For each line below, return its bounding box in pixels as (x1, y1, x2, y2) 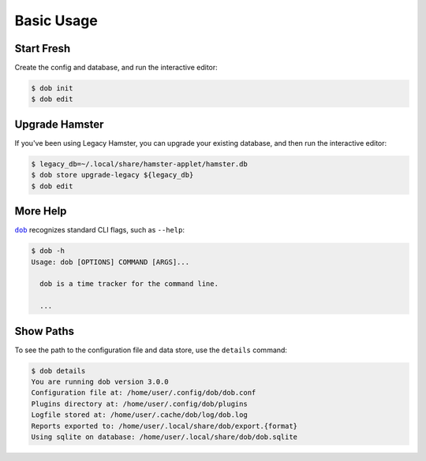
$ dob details (31, 366, 86, 375)
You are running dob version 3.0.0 (31, 377, 169, 386)
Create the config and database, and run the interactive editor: (14, 63, 219, 72)
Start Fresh (14, 42, 71, 55)
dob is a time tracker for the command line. (39, 280, 219, 288)
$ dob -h (31, 247, 65, 255)
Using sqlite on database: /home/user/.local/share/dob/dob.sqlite (31, 432, 298, 441)
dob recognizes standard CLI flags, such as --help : (14, 225, 185, 235)
